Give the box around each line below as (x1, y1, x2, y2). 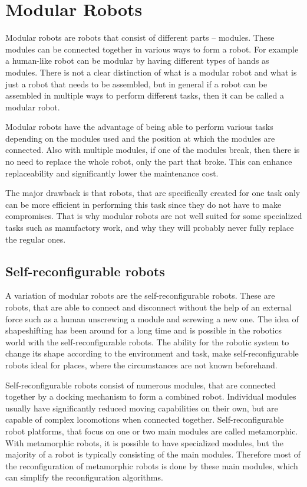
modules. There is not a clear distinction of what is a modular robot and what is (5, 66, 297, 78)
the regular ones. (5, 233, 66, 245)
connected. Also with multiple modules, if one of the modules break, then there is (5, 143, 300, 156)
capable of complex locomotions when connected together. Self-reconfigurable (5, 413, 284, 426)
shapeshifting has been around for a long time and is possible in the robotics (5, 324, 282, 336)
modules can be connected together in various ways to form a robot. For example (5, 43, 299, 55)
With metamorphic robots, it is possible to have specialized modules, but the (5, 436, 283, 449)
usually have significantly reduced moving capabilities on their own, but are (5, 401, 278, 414)
